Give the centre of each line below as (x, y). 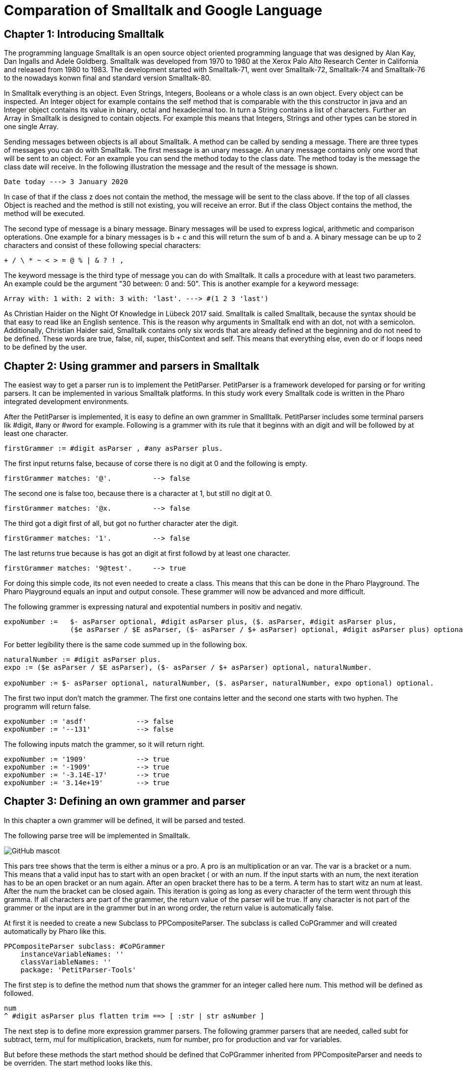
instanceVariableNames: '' (72, 954)
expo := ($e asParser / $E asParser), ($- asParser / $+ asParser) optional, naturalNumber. (188, 668)
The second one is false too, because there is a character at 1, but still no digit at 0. (138, 494)
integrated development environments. (66, 402)
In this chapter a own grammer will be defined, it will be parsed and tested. (125, 820)
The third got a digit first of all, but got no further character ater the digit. (121, 523)
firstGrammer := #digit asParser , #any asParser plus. (114, 449)
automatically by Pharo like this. (55, 931)
